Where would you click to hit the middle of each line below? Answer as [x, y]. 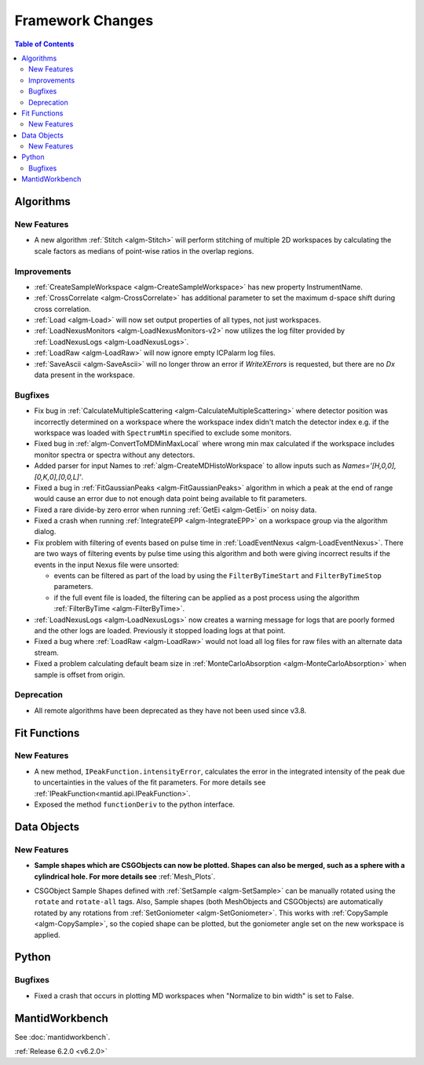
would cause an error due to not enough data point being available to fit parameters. [170, 499]
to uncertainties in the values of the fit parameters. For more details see [150, 782]
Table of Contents [44, 44]
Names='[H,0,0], [369, 466]
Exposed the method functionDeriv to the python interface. [135, 804]
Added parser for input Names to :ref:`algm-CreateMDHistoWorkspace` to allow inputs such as [187, 466]
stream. [46, 653]
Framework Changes [84, 20]
